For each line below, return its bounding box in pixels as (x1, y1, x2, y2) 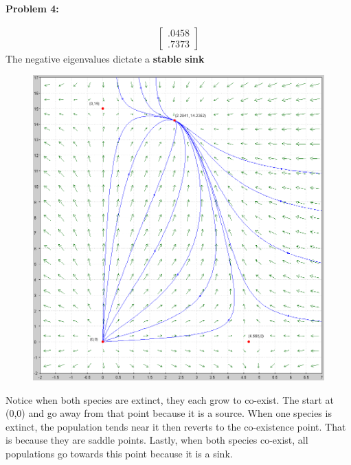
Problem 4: (5, 1, 59, 15)
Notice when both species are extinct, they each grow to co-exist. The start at (5, 392, 334, 407)
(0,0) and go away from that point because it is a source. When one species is (5, 406, 332, 420)
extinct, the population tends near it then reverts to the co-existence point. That (5, 419, 346, 433)
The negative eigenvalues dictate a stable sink (5, 51, 205, 65)
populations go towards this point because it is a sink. (5, 446, 233, 461)
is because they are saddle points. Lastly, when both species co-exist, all (5, 433, 308, 447)
